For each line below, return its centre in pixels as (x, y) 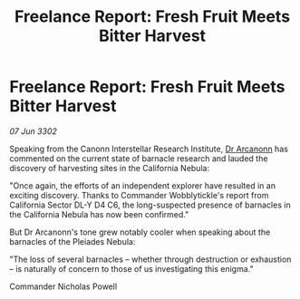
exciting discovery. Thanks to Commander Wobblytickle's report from (139, 195)
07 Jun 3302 (33, 131)
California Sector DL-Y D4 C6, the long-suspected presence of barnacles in (150, 205)
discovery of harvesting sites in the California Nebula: (110, 168)
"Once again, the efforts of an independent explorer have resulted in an (143, 185)
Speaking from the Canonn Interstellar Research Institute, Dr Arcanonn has (149, 149)
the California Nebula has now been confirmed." (99, 214)
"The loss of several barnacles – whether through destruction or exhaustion (150, 259)
